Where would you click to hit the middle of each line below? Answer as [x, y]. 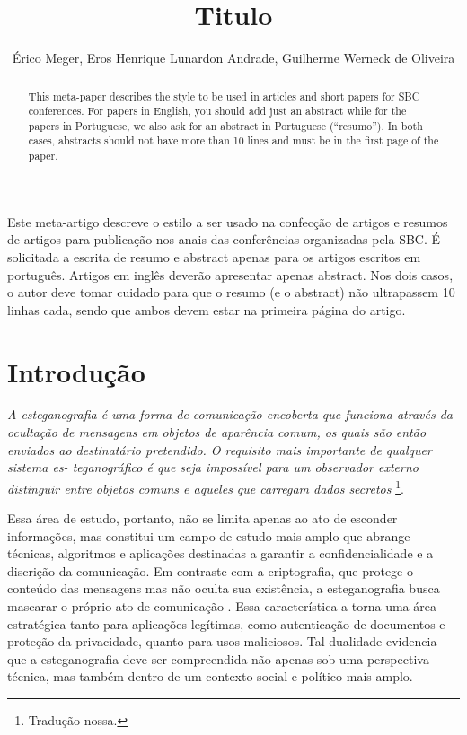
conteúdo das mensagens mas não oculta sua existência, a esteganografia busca [224, 588]
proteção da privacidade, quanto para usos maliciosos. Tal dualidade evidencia [222, 641]
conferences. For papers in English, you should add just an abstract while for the [217, 111]
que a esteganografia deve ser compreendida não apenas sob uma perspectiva [218, 658]
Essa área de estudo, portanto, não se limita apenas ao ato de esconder [203, 518]
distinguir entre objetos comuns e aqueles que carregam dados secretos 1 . [206, 486]
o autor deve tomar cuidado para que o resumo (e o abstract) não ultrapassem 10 [231, 292]
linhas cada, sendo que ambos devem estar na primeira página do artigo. [207, 309]
